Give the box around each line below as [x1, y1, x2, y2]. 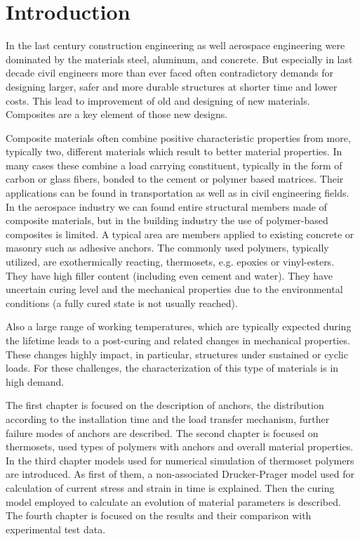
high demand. [6, 374, 65, 389]
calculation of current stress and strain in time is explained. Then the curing [6, 480, 335, 495]
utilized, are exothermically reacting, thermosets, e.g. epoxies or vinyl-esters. [6, 254, 335, 269]
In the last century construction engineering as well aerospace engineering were [6, 38, 345, 53]
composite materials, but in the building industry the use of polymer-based [6, 213, 328, 228]
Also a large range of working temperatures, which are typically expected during [6, 319, 352, 334]
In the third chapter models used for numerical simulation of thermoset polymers [6, 452, 354, 467]
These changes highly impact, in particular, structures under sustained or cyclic [6, 346, 348, 361]
